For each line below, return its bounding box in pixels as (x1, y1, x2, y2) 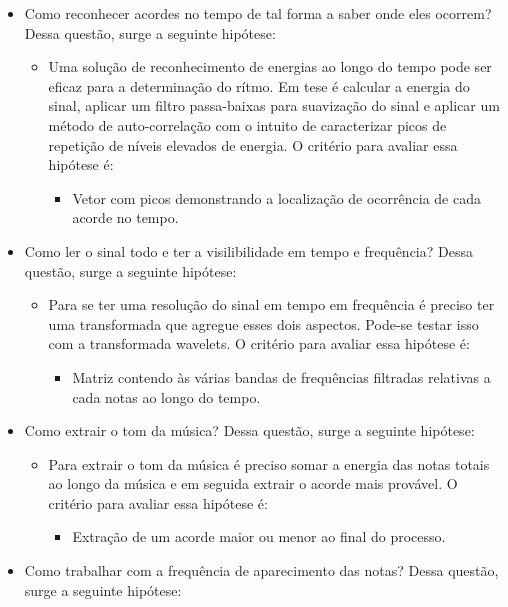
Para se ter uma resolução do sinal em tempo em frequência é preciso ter (48, 294, 495, 315)
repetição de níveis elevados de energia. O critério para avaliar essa (48, 134, 458, 155)
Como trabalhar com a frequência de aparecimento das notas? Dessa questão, (24, 560, 499, 581)
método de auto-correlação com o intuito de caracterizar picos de (48, 114, 447, 135)
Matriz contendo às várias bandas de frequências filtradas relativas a (72, 366, 491, 387)
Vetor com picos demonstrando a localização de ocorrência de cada (72, 187, 481, 208)
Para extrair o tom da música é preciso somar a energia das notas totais (48, 453, 490, 474)
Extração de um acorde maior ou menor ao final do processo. (72, 526, 446, 547)
